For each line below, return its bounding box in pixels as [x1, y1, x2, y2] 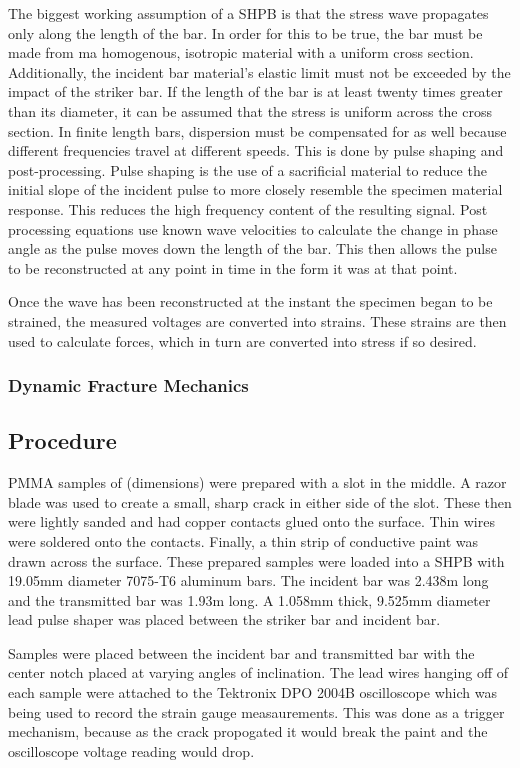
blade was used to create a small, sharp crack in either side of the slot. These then [8, 491, 512, 512]
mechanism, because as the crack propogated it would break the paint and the [8, 721, 488, 742]
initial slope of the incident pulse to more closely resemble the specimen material [8, 179, 503, 200]
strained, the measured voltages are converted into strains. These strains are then [8, 310, 507, 331]
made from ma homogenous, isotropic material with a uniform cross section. [8, 42, 474, 63]
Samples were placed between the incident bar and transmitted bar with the [8, 642, 475, 663]
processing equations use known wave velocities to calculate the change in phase [8, 218, 498, 239]
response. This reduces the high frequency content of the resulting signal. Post [8, 198, 488, 219]
